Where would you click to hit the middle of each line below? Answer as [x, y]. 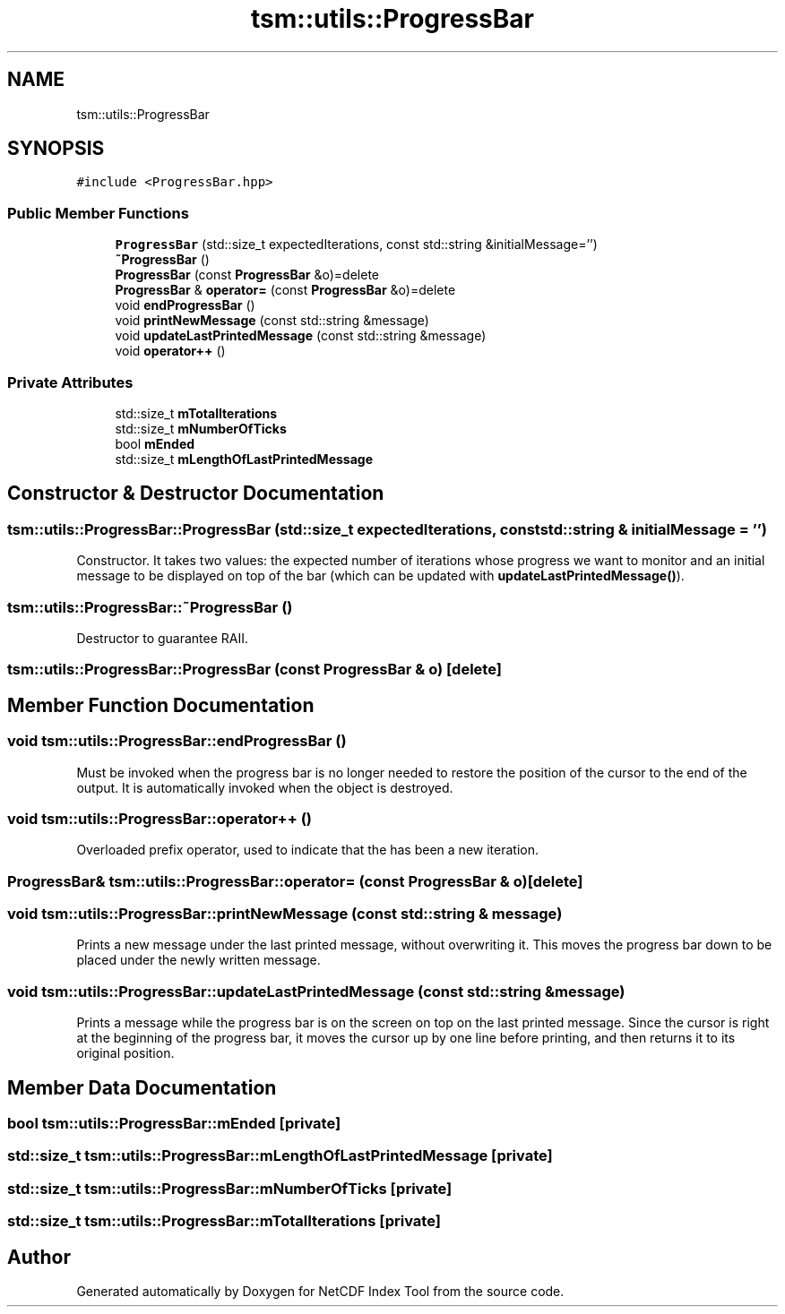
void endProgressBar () [185, 305]
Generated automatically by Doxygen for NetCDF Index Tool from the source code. [320, 1291]
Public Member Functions [98, 213]
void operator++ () [170, 351]
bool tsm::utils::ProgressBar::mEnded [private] [174, 1123]
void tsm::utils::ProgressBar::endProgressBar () [177, 741]
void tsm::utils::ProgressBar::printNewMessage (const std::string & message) [285, 914]
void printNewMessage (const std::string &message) [272, 321]
